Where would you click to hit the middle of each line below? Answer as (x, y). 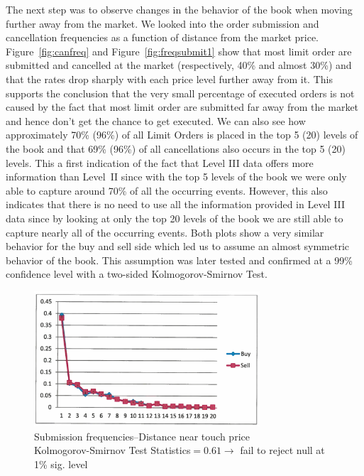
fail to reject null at (282, 450)
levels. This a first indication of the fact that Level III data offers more (160, 162)
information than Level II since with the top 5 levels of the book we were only (176, 177)
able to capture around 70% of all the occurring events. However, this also (167, 190)
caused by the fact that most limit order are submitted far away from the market (182, 107)
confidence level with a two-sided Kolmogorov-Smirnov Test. (137, 274)
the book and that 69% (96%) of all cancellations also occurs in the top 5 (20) (176, 148)
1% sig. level (61, 464)
